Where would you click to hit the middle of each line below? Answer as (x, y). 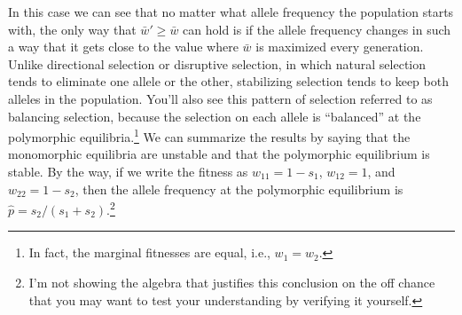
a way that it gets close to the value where (123, 47)
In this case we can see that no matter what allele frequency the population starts (231, 12)
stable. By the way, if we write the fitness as (128, 171)
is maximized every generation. (340, 47)
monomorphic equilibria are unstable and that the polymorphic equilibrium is (219, 154)
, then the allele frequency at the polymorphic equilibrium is (239, 189)
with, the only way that (72, 29)
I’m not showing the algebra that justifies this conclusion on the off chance (232, 283)
